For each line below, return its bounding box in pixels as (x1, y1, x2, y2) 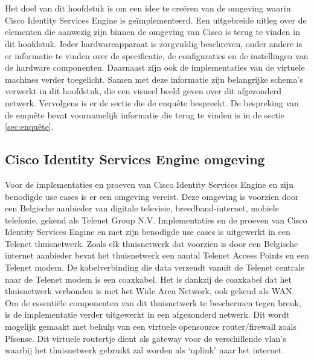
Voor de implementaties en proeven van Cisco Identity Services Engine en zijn (5, 178, 294, 190)
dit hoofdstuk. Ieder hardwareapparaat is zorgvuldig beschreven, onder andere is (5, 37, 303, 50)
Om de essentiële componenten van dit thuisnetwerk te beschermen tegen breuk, (5, 296, 301, 309)
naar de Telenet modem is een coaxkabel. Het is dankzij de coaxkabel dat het (5, 272, 292, 285)
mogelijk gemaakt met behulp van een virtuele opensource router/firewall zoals (5, 320, 296, 333)
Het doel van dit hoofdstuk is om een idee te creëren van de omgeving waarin (5, 2, 291, 14)
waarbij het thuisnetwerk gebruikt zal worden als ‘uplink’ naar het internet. (5, 344, 284, 356)
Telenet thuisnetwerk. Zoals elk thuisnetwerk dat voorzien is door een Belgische (5, 237, 298, 249)
